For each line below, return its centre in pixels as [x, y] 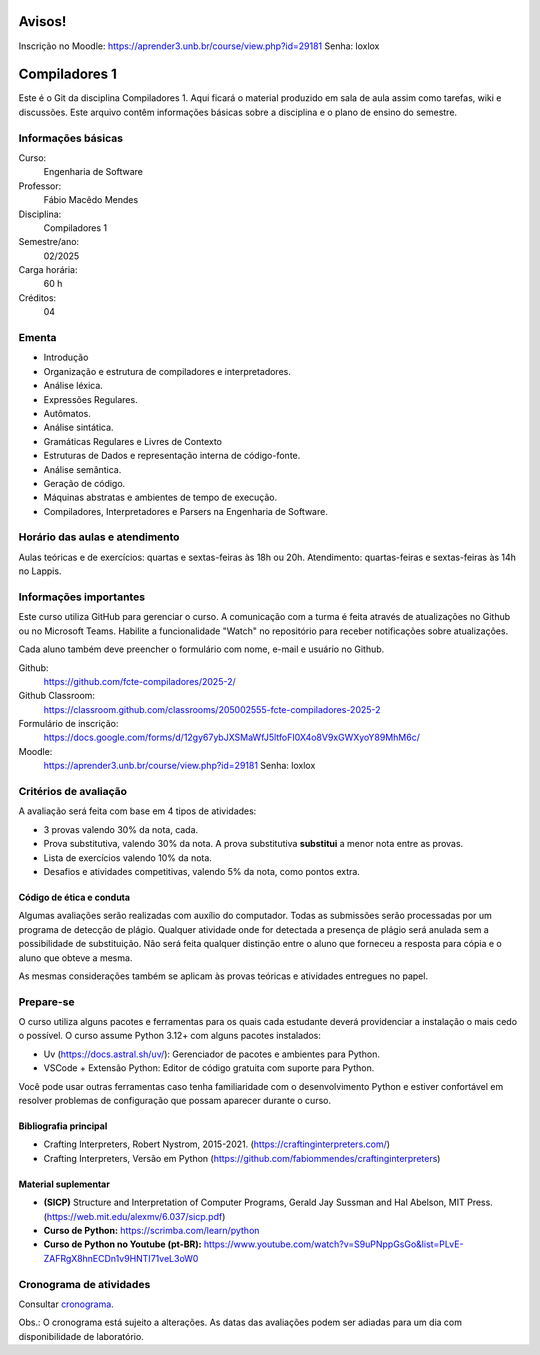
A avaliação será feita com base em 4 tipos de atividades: [137, 811]
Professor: [40, 186]
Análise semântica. [82, 469]
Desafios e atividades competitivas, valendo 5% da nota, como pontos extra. [201, 871]
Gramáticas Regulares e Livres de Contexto [133, 441]
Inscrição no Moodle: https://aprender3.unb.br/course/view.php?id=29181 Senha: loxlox [199, 46]
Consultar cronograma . [66, 1304]
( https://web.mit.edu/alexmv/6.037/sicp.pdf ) [134, 1216]
